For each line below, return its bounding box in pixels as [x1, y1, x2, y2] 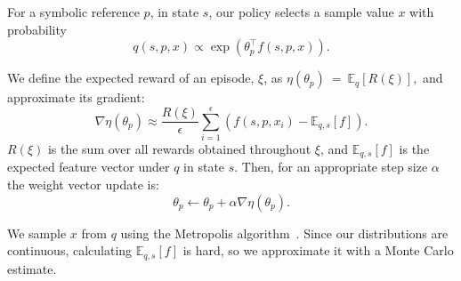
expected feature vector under [7, 157, 170, 176]
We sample [7, 223, 67, 242]
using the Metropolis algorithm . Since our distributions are [120, 223, 449, 242]
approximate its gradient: [7, 88, 145, 107]
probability [7, 20, 67, 38]
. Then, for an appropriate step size [234, 157, 428, 176]
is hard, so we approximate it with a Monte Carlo [182, 241, 454, 260]
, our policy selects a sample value [208, 3, 394, 20]
